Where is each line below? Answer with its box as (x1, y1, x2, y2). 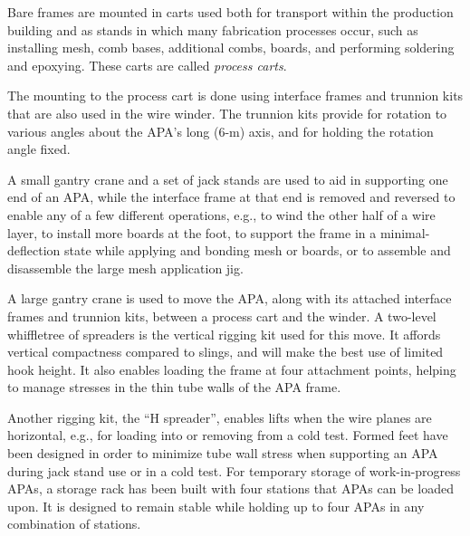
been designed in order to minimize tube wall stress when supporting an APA (7, 444, 438, 463)
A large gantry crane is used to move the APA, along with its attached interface (7, 289, 452, 308)
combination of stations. (7, 514, 141, 533)
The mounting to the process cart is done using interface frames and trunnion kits (7, 86, 464, 105)
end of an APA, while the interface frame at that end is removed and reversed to (7, 187, 456, 206)
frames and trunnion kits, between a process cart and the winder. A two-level (7, 306, 436, 325)
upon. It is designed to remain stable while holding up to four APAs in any (7, 496, 425, 515)
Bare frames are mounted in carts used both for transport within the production (7, 3, 454, 21)
